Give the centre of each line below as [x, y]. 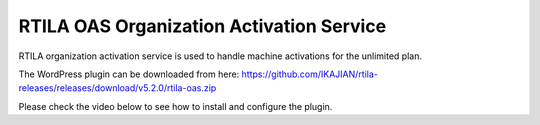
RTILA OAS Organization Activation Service [202, 26]
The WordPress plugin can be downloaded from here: [129, 74]
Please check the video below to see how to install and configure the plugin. [175, 106]
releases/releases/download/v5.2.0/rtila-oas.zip [117, 88]
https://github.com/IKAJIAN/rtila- [310, 74]
